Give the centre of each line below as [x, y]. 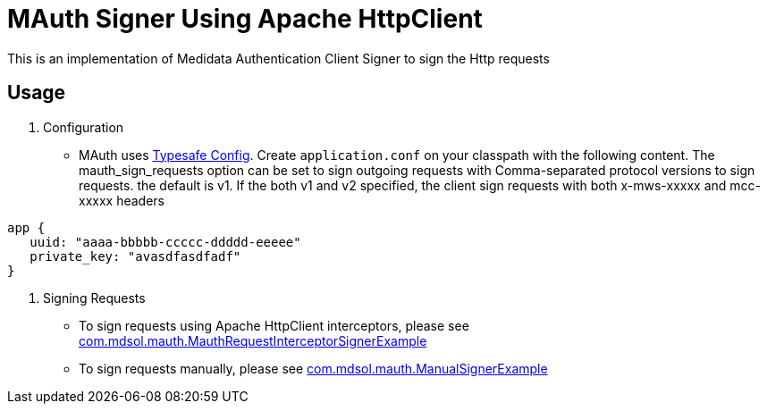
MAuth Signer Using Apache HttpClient [245, 19]
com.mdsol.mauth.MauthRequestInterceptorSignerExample [253, 340]
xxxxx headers [122, 200]
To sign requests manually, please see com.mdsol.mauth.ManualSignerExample [313, 368]
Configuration [84, 127]
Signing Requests [94, 298]
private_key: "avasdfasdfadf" [135, 256]
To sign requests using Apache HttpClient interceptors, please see [274, 325]
